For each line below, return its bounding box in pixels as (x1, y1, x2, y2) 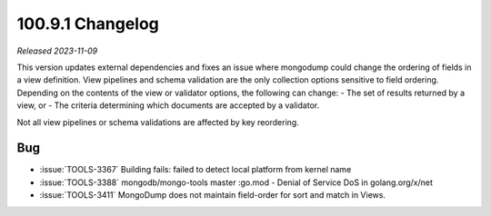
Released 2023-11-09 (16, 45, 98, 56)
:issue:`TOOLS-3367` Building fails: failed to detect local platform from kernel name (39, 164, 352, 175)
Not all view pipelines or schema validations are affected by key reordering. (16, 116, 299, 127)
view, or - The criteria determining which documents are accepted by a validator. (16, 100, 320, 111)
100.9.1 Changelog (16, 14, 159, 34)
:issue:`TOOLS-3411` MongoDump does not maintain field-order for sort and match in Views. (39, 190, 386, 201)
